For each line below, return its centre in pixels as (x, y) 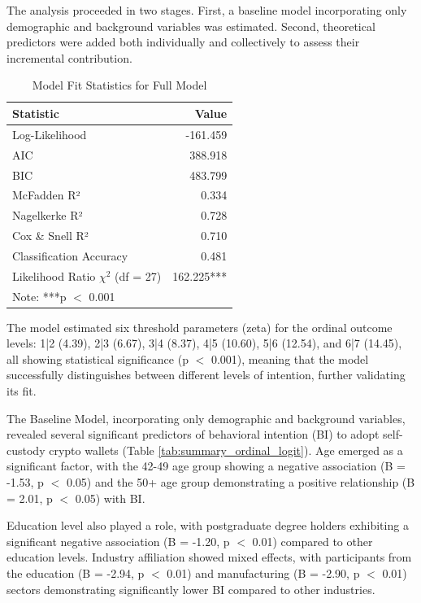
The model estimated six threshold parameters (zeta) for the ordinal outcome (200, 327)
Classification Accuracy (70, 255)
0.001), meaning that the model (290, 358)
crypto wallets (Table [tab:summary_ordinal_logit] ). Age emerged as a (226, 450)
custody (26, 450)
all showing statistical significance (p (98, 358)
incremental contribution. (69, 57)
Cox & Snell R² (50, 236)
